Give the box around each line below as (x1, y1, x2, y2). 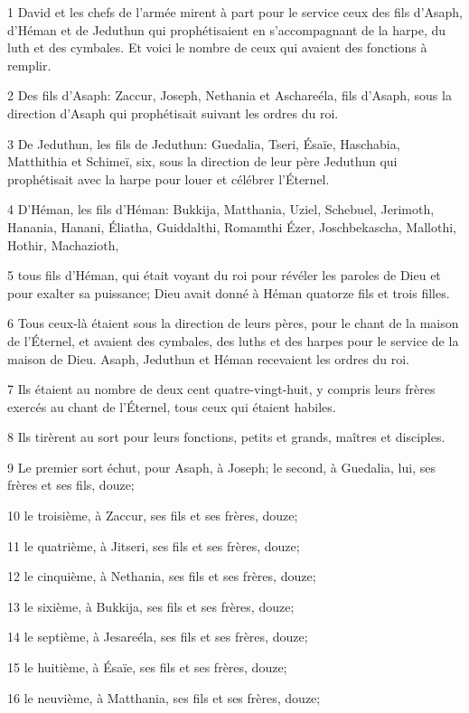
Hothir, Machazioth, (7, 235, 119, 254)
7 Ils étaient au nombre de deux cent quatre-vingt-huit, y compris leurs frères (7, 380, 436, 399)
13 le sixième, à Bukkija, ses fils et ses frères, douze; (7, 596, 295, 615)
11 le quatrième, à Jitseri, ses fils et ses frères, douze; (7, 536, 300, 555)
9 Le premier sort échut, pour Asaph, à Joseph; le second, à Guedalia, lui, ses (7, 457, 436, 476)
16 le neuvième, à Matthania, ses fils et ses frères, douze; (7, 688, 321, 707)
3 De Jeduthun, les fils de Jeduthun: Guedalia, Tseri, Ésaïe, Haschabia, (7, 134, 400, 153)
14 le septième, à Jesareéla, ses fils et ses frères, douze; (7, 627, 308, 646)
